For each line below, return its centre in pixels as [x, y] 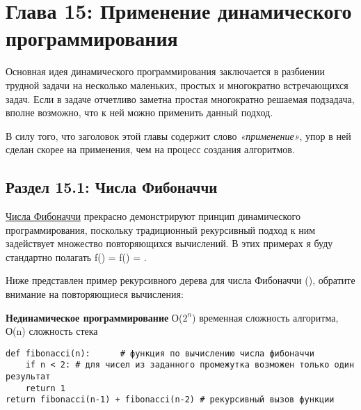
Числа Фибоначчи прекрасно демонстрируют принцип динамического [153, 216]
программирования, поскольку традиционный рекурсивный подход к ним [161, 229]
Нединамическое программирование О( [94, 317]
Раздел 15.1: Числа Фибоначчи [112, 187]
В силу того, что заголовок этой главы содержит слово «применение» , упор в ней [178, 135]
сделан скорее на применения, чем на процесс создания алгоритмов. [150, 149]
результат [28, 377]
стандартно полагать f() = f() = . [76, 257]
